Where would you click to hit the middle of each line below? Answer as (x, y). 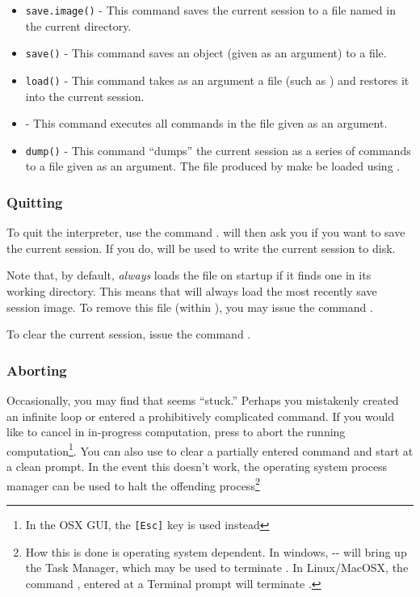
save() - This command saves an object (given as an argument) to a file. (206, 53)
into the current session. (85, 96)
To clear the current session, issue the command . (129, 334)
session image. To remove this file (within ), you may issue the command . (190, 307)
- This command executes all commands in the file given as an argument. (206, 123)
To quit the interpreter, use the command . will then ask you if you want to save (206, 232)
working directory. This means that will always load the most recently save (192, 291)
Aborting (37, 370)
